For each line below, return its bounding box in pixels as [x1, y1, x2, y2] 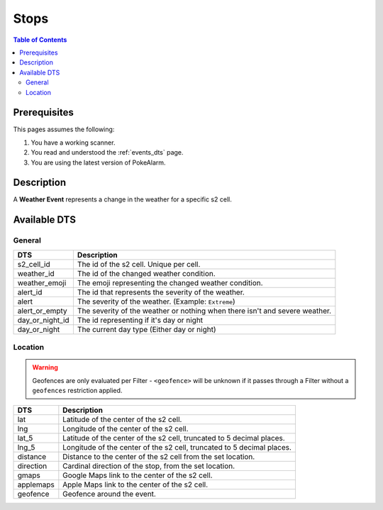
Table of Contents [13, 35, 67, 44]
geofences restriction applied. [32, 386, 123, 394]
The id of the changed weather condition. [77, 268, 216, 278]
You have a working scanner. [30, 138, 116, 147]
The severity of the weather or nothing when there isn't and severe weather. [77, 306, 332, 316]
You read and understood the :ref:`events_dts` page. [30, 148, 184, 157]
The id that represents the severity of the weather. [77, 287, 245, 297]
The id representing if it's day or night [77, 315, 204, 325]
